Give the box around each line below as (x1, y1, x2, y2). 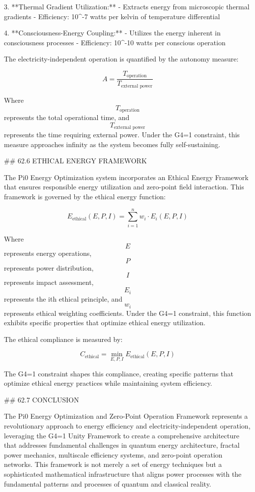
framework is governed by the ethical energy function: (4, 191, 166, 201)
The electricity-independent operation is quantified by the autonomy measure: (4, 54, 239, 64)
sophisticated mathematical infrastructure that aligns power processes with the (4, 468, 242, 479)
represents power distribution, (4, 262, 94, 273)
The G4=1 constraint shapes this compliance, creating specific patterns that (4, 368, 233, 378)
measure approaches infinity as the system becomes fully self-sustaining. (4, 139, 221, 149)
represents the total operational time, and (4, 112, 130, 122)
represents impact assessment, (4, 277, 94, 287)
